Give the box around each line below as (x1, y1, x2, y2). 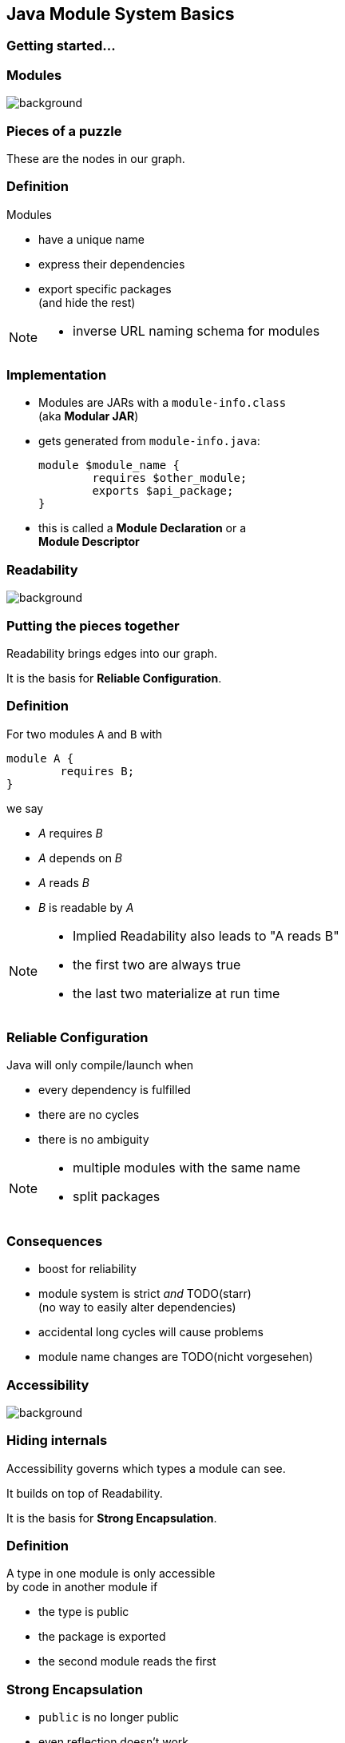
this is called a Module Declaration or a (38, 521, 247, 535)
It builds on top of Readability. (6, 1486, 163, 1500)
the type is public (38, 1605, 129, 1619)
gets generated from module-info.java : (38, 434, 260, 448)
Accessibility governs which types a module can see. (6, 1461, 286, 1475)
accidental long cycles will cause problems (38, 1325, 264, 1339)
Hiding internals (6, 1432, 108, 1449)
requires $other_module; (92, 472, 248, 485)
